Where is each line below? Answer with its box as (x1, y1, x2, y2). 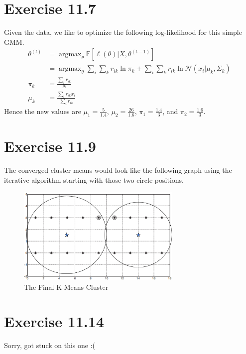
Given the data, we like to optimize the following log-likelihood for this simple (4, 27, 242, 37)
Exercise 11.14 (4, 311, 104, 332)
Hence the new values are (4, 106, 81, 117)
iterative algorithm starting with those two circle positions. (4, 174, 184, 185)
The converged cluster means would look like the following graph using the (4, 164, 232, 175)
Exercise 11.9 (4, 136, 96, 156)
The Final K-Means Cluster (24, 282, 109, 292)
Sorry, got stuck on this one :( (4, 340, 96, 351)
